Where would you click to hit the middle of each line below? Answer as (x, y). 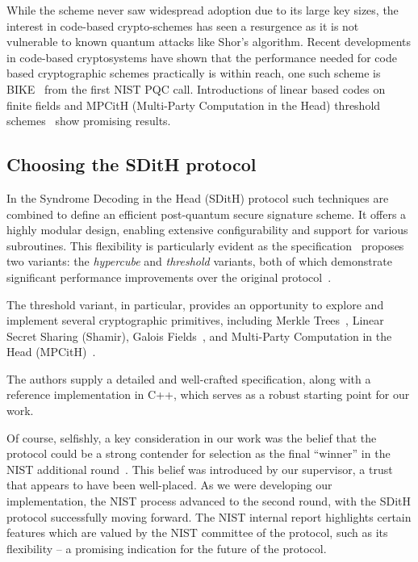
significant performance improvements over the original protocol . (169, 277)
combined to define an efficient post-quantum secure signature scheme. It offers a (207, 214)
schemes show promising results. (89, 121)
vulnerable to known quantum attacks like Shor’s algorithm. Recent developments (209, 42)
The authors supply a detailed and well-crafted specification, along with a (189, 378)
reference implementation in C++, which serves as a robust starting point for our (208, 394)
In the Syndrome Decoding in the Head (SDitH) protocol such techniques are (198, 197)
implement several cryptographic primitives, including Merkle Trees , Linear (195, 320)
